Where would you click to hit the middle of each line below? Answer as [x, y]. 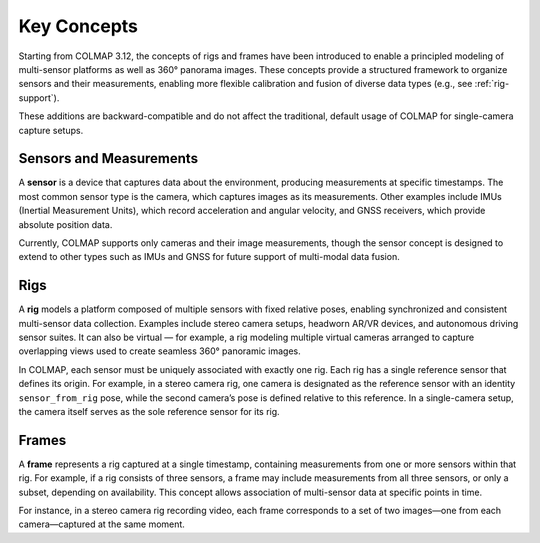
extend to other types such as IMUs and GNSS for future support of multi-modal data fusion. [209, 257]
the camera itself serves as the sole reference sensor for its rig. [149, 411]
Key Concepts [78, 26]
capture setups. [51, 130]
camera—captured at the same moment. [101, 524]
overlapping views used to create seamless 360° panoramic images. [159, 351]
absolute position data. [65, 224]
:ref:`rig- [492, 84]
